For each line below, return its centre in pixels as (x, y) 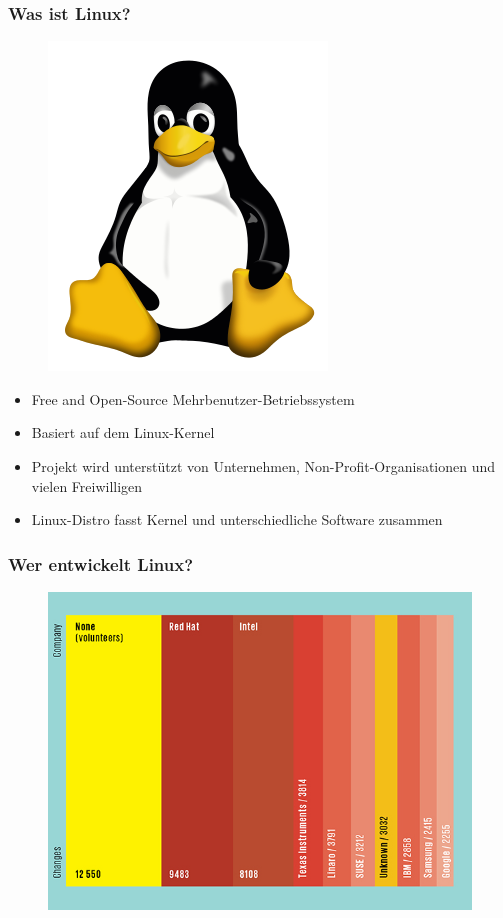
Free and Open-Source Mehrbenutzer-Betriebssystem (193, 398)
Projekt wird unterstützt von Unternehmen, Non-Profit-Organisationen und (263, 466)
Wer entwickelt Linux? (101, 563)
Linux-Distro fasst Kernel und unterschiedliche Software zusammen (237, 519)
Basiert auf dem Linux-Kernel (123, 432)
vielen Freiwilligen (87, 485)
